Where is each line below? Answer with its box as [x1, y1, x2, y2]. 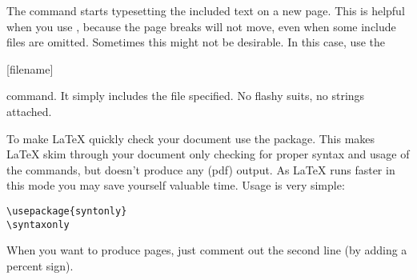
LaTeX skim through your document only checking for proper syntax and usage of [6, 146, 410, 162]
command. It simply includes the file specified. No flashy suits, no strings [6, 87, 365, 104]
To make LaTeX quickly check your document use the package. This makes [6, 130, 375, 146]
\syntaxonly [6, 218, 70, 230]
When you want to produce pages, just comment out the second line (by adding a [6, 242, 407, 258]
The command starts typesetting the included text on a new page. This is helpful [6, 2, 405, 18]
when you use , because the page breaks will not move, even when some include [6, 18, 396, 34]
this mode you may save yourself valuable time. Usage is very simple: [6, 177, 345, 194]
